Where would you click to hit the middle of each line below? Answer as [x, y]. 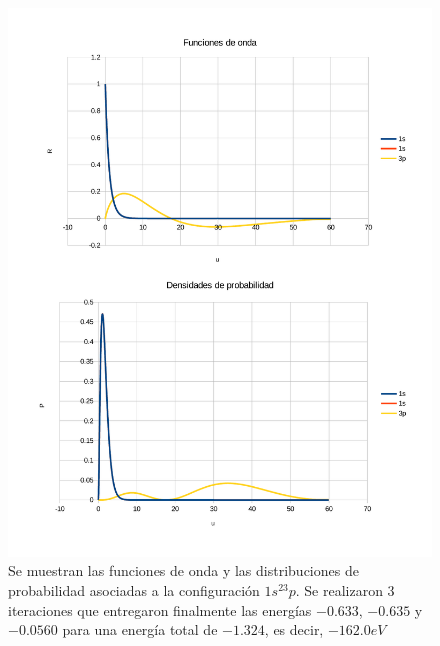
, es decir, [294, 629]
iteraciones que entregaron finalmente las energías [160, 609]
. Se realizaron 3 [345, 590]
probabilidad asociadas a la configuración [134, 590]
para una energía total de [140, 629]
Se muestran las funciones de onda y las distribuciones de [183, 570]
